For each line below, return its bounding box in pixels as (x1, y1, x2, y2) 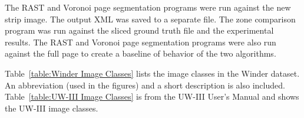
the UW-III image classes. (5, 101, 98, 114)
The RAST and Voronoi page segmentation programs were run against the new (5, 1, 291, 13)
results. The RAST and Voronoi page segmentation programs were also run (5, 35, 276, 48)
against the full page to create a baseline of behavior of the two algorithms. (5, 47, 276, 60)
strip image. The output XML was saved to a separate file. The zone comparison (5, 12, 296, 25)
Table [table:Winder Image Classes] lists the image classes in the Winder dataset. (5, 67, 300, 79)
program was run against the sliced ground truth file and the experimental (5, 24, 274, 37)
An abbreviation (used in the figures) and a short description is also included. (5, 78, 285, 91)
